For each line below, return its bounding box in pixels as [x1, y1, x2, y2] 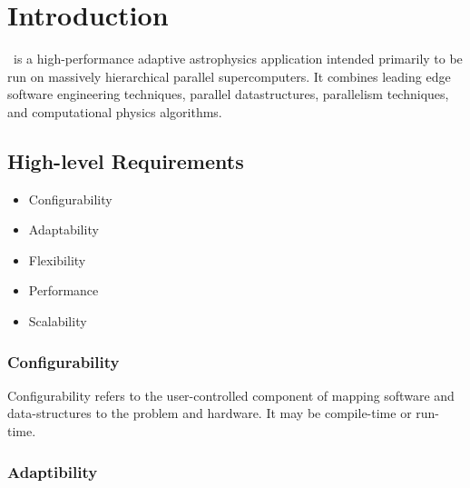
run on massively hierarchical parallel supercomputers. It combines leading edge [7, 66, 451, 85]
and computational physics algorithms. [7, 102, 222, 121]
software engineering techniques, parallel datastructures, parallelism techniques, [7, 85, 449, 104]
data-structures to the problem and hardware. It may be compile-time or [7, 403, 412, 423]
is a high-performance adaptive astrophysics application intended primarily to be [13, 49, 463, 68]
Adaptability [28, 220, 99, 239]
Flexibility [28, 250, 86, 269]
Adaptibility [7, 460, 98, 483]
